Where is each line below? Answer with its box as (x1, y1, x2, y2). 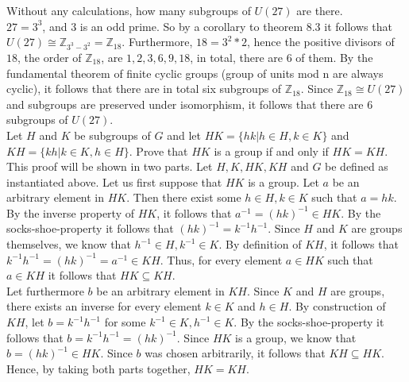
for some (104, 314, 146, 330)
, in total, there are (190, 48, 284, 65)
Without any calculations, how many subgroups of (6, 2, 251, 18)
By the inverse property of (6, 204, 134, 221)
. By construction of (288, 298, 386, 314)
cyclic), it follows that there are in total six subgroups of (6, 80, 282, 97)
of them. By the (295, 48, 373, 65)
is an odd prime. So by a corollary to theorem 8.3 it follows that (79, 17, 392, 34)
